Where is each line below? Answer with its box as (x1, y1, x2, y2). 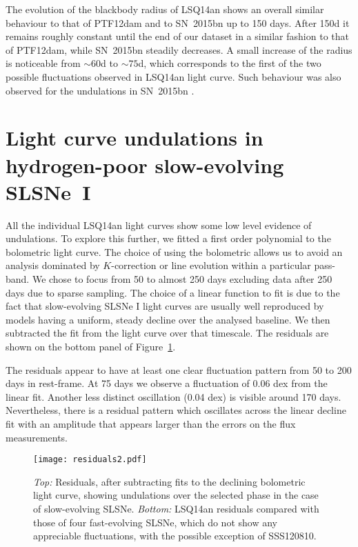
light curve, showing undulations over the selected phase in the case (33, 488, 319, 502)
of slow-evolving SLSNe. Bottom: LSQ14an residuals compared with (33, 501, 319, 515)
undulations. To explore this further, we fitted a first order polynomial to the (6, 231, 331, 246)
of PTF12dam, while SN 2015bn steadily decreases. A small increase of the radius (6, 42, 352, 57)
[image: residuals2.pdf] (33, 455, 147, 465)
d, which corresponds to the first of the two (138, 56, 321, 70)
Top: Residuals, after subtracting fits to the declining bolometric (33, 474, 306, 488)
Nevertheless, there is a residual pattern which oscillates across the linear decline (6, 403, 346, 417)
